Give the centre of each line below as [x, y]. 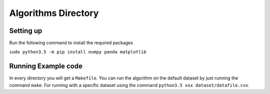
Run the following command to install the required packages [71, 43]
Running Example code [46, 66]
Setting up [26, 31]
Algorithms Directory [54, 13]
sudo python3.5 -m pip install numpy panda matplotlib [78, 52]
